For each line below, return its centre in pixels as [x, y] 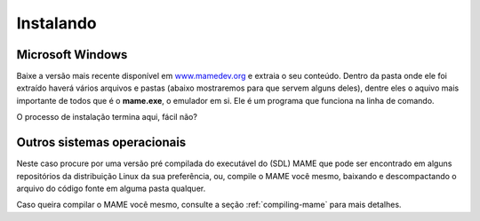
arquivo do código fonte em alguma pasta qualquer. [111, 188]
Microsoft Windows [72, 55]
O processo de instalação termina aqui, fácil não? [107, 117]
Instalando [56, 23]
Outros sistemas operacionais [101, 142]
